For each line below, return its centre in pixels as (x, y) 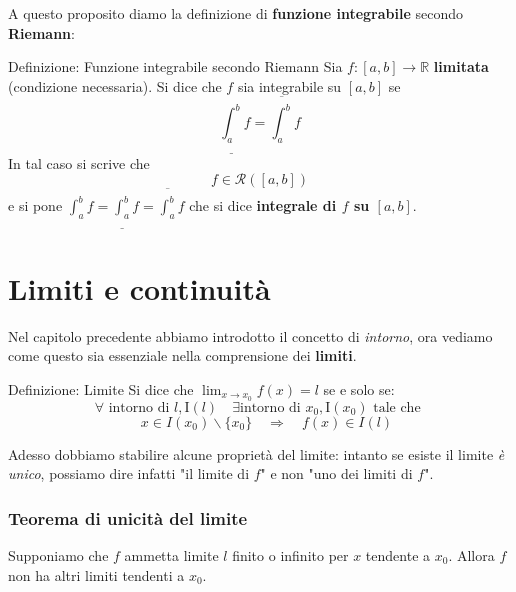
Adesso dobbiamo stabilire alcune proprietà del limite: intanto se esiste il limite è (256, 453)
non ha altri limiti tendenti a (96, 574)
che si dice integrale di (263, 205)
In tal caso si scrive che (79, 162)
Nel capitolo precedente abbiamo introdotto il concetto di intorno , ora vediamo (250, 335)
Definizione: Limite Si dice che (101, 388)
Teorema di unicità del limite (128, 517)
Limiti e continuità (139, 287)
